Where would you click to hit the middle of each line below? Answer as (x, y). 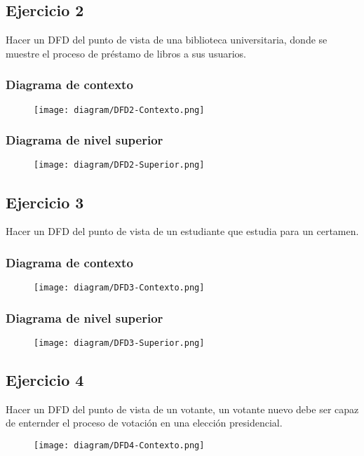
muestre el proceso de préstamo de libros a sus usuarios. (126, 53)
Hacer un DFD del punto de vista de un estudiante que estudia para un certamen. (182, 231)
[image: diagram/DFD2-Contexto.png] (119, 110)
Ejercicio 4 (45, 380)
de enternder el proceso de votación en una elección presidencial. (144, 423)
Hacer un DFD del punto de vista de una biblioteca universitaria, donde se (167, 40)
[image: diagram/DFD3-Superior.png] (119, 343)
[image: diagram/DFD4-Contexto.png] (119, 446)
